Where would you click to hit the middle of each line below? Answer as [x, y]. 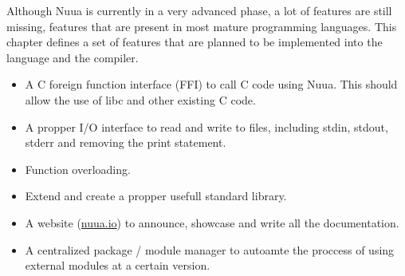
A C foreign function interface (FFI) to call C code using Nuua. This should [211, 84]
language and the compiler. [73, 57]
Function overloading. [78, 169]
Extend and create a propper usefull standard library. [156, 196]
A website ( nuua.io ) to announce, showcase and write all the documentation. [212, 222]
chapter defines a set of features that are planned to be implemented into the [195, 42]
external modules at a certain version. [118, 265]
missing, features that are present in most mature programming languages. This [202, 26]
